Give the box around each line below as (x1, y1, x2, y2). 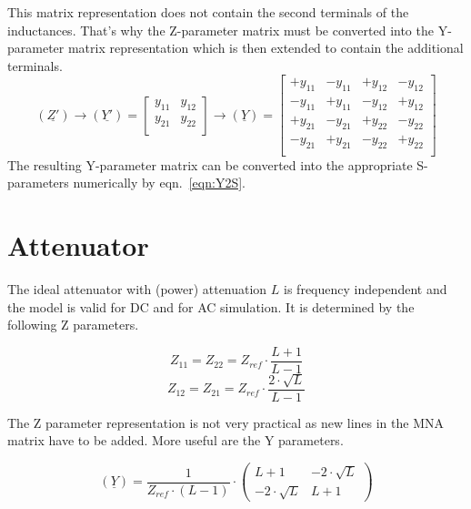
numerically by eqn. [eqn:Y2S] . (73, 173, 246, 192)
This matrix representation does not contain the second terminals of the (7, 3, 409, 21)
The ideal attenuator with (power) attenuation (7, 280, 267, 299)
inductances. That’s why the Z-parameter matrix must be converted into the (7, 20, 434, 39)
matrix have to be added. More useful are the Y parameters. (7, 431, 344, 450)
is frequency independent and (284, 280, 447, 299)
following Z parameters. (7, 315, 139, 334)
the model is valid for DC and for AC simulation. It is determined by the (7, 297, 415, 316)
